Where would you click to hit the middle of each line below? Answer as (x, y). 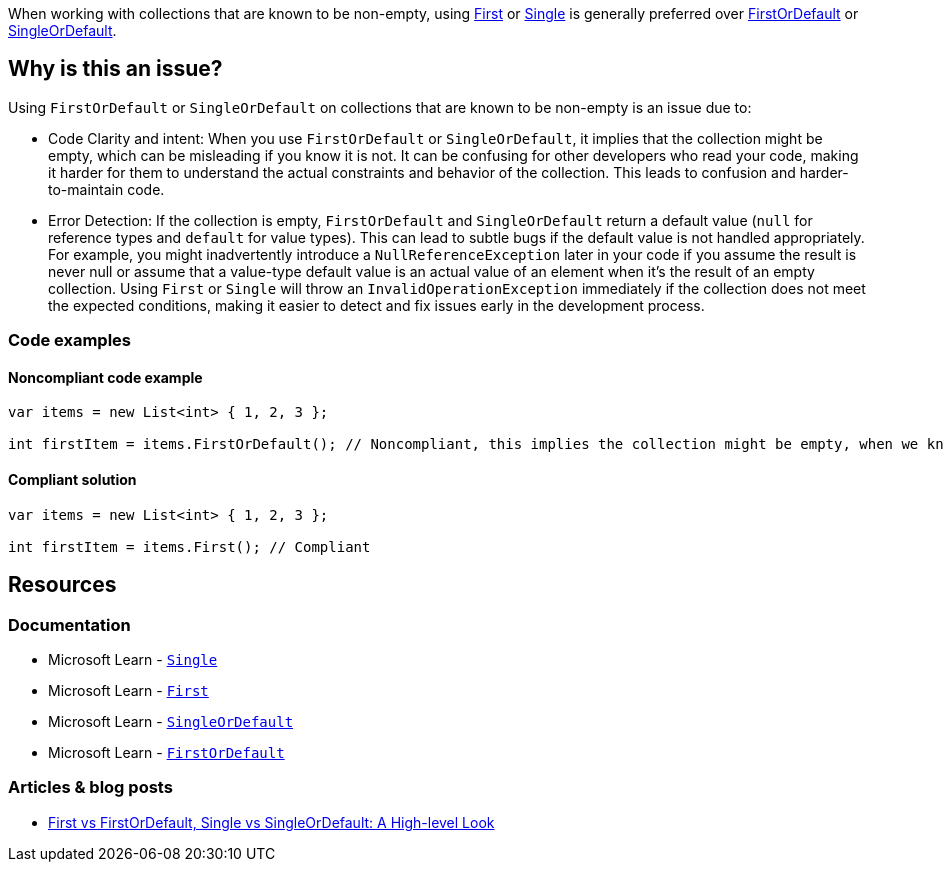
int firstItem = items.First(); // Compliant (189, 546)
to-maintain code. (106, 189)
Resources (62, 585)
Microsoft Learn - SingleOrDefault (171, 721)
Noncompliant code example (105, 377)
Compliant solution (72, 480)
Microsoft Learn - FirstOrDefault (166, 752)
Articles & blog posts (90, 787)
